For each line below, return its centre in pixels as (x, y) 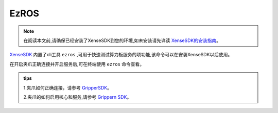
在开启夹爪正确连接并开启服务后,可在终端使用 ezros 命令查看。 (77, 64)
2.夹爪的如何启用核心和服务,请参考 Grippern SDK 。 (77, 97)
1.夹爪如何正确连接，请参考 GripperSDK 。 (67, 87)
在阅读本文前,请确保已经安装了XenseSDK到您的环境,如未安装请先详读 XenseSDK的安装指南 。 (122, 40)
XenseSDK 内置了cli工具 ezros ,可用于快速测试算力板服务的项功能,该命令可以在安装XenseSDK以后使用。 (121, 55)
